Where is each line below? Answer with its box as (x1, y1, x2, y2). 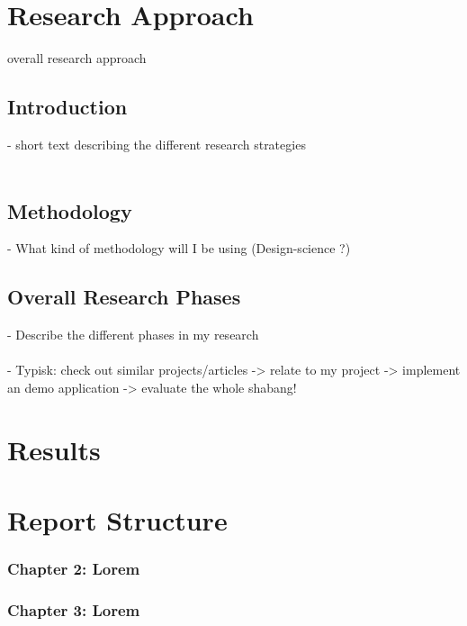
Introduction (7, 93, 128, 121)
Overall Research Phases (7, 283, 241, 311)
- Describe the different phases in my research (7, 325, 259, 344)
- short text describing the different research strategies (7, 134, 306, 153)
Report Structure (7, 502, 228, 539)
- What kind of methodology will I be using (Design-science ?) (7, 239, 351, 258)
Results (7, 431, 101, 467)
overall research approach (7, 49, 147, 68)
